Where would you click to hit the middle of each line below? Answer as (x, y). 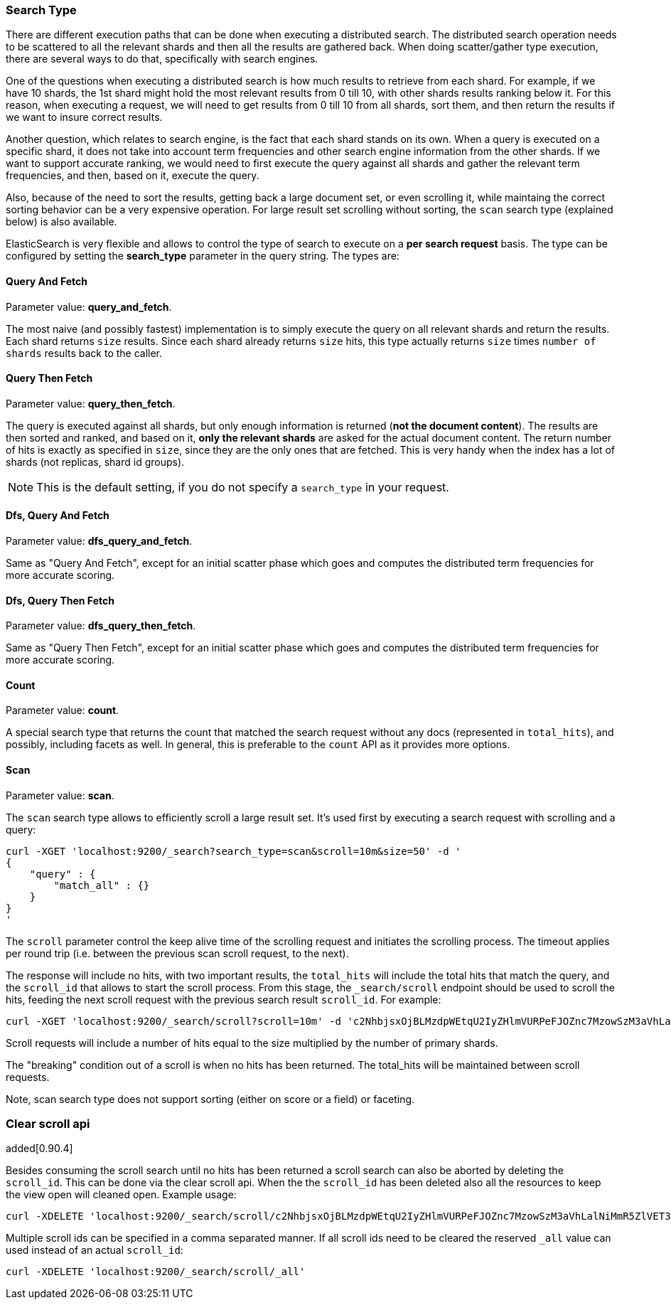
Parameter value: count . (63, 710)
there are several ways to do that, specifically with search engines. (162, 59)
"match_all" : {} (102, 885)
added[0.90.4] (39, 1149)
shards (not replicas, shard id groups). (95, 462)
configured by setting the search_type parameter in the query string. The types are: (203, 256)
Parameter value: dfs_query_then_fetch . (101, 626)
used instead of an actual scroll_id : (95, 1250)
